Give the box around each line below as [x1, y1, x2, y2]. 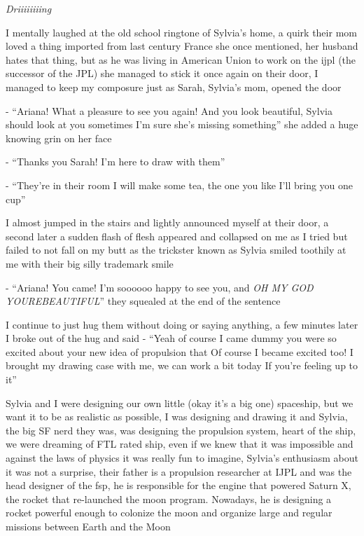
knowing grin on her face [6, 130, 112, 145]
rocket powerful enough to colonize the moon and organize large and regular [6, 505, 332, 520]
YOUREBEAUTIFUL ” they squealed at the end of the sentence [6, 294, 281, 308]
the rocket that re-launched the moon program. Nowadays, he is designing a [6, 491, 332, 506]
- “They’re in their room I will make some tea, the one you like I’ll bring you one [6, 177, 353, 192]
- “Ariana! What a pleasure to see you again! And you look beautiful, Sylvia [6, 103, 332, 118]
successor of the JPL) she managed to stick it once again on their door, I [6, 66, 318, 81]
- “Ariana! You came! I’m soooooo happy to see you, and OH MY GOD [6, 280, 314, 294]
